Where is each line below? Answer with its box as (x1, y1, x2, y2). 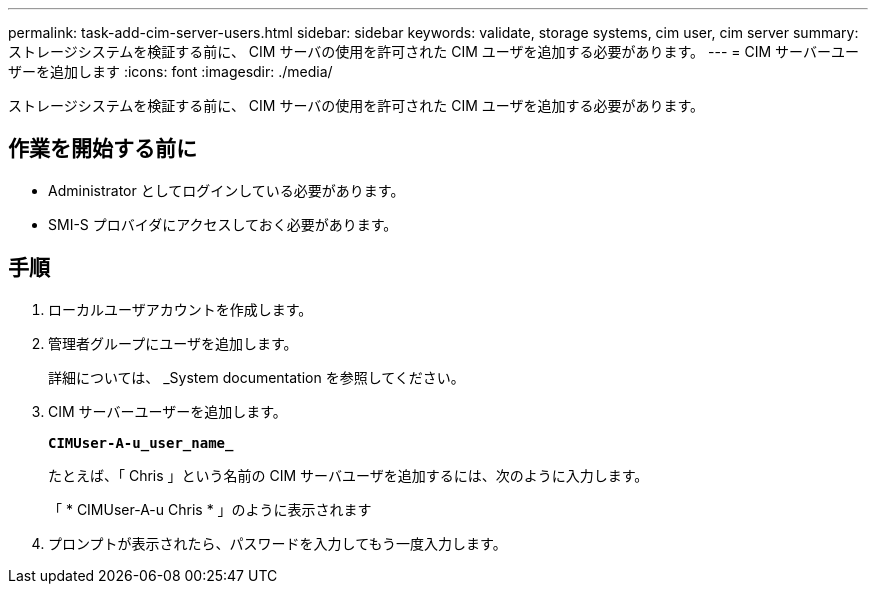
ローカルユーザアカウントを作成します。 (48, 300, 313, 318)
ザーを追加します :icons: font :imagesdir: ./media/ (8, 63, 333, 80)
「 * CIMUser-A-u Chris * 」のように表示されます (48, 500, 372, 518)
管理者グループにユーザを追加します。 (48, 334, 298, 352)
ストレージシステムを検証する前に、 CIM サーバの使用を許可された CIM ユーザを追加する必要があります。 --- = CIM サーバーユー (8, 43, 859, 60)
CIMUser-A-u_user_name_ (48, 434, 234, 451)
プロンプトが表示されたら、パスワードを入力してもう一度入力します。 (48, 534, 507, 552)
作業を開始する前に (8, 136, 197, 162)
